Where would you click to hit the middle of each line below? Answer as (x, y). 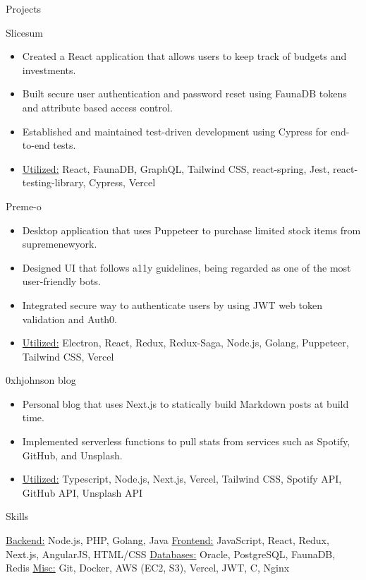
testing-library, (54, 182)
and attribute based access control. (97, 107)
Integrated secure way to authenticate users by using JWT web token (172, 304)
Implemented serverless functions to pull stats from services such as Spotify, (186, 441)
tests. (65, 145)
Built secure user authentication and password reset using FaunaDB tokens (184, 93)
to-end (36, 145)
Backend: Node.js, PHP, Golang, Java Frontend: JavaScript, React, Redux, (167, 540)
